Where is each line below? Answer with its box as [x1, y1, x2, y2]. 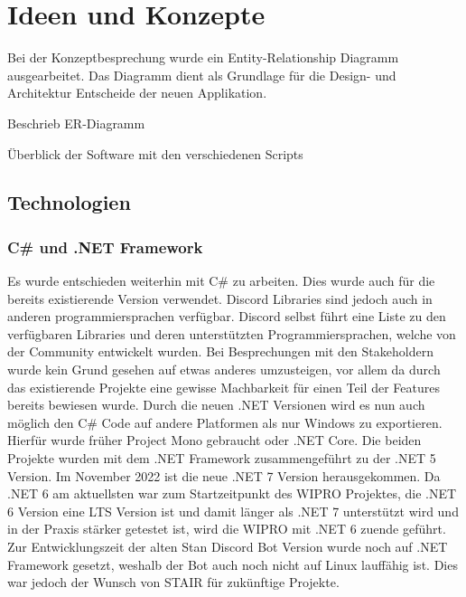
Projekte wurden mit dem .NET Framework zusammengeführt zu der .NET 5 [7, 449, 436, 468]
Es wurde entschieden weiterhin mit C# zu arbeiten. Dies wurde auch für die [7, 271, 435, 290]
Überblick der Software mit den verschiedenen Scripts [7, 144, 303, 163]
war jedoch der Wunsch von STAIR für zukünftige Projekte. [7, 573, 340, 592]
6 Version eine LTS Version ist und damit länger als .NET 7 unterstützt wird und [7, 501, 459, 520]
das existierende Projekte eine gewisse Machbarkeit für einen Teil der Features [7, 377, 440, 396]
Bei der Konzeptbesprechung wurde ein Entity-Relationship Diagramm [7, 48, 399, 67]
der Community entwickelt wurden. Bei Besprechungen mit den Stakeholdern [7, 342, 433, 361]
